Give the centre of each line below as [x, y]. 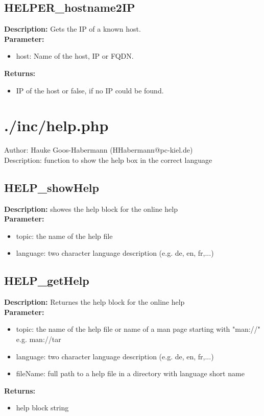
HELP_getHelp [47, 280]
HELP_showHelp [52, 187]
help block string [42, 408]
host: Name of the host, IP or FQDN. [75, 56]
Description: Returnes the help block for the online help [94, 302]
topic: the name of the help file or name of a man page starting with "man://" [138, 329]
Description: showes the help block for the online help [91, 209]
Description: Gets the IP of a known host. [73, 29]
